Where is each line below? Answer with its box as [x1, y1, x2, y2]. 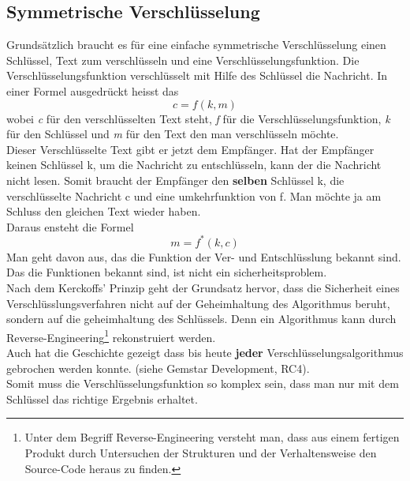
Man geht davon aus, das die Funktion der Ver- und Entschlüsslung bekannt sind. [6, 248, 401, 265]
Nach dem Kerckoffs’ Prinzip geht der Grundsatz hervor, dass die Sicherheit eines [6, 280, 400, 296]
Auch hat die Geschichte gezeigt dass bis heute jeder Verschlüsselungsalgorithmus [6, 344, 404, 361]
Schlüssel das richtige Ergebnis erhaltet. [6, 390, 198, 407]
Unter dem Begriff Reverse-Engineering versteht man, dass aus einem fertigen [24, 429, 400, 445]
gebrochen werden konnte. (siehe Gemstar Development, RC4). [6, 359, 310, 376]
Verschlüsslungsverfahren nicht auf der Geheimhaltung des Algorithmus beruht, [6, 295, 390, 311]
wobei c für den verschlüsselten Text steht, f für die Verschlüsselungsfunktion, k [6, 110, 390, 126]
